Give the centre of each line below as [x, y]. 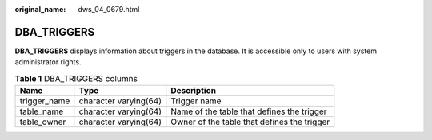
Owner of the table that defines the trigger [250, 122]
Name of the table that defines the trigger [249, 111]
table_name [42, 111]
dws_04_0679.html [109, 9]
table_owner [43, 122]
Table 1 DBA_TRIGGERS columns [76, 78]
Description [193, 91]
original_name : [40, 9]
